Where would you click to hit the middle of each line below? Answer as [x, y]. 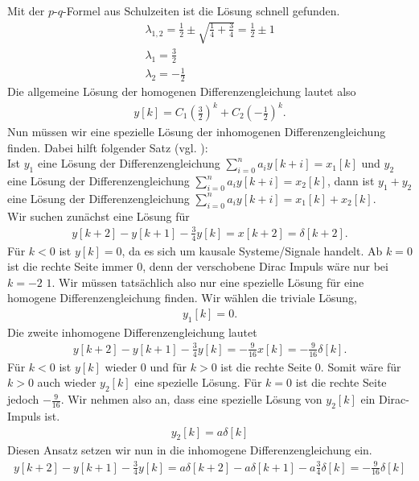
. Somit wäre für [361, 366]
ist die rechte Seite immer [70, 266]
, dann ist [351, 181]
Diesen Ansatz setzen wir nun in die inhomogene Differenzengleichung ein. [190, 450]
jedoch [23, 399]
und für [168, 366]
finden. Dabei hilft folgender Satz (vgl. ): [108, 147]
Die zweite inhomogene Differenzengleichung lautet [132, 332]
